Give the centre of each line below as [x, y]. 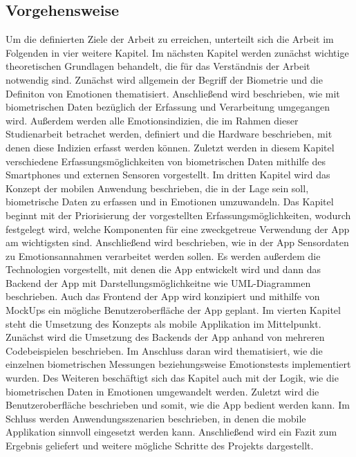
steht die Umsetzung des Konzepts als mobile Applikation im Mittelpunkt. [163, 323]
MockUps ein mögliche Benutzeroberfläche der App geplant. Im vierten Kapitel [173, 310]
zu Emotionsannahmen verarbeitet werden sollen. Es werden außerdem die [163, 255]
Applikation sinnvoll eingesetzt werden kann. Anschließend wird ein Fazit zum [171, 432]
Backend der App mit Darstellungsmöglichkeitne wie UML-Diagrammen [158, 282]
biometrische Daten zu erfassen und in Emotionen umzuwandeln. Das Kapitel [170, 202]
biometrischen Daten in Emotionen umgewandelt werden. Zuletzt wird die [162, 391]
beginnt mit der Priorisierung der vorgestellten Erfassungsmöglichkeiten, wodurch [178, 215]
